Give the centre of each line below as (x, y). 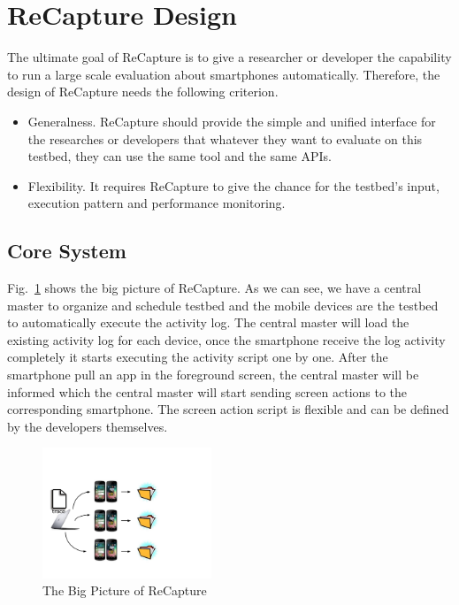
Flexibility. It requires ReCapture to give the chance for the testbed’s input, (233, 185)
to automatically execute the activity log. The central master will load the (208, 322)
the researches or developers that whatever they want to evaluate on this (225, 138)
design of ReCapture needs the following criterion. (143, 92)
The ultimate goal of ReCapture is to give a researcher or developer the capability (229, 57)
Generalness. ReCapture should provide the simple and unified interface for (232, 121)
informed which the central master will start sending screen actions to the (207, 391)
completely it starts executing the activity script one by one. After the (198, 357)
